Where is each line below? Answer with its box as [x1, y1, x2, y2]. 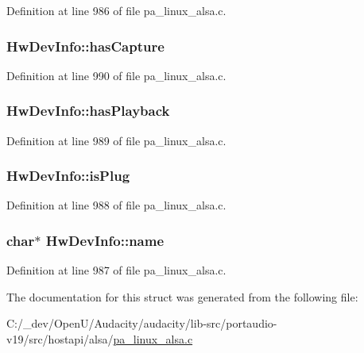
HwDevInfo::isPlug [6, 166, 130, 186]
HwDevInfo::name [45, 230, 165, 250]
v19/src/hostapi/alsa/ [6, 331, 114, 347]
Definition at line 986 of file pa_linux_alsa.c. [6, 2, 227, 18]
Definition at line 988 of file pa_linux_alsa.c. [6, 197, 227, 213]
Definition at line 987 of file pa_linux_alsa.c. [6, 262, 227, 278]
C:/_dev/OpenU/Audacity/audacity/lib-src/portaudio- [6, 315, 277, 332]
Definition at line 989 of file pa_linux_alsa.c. [6, 132, 227, 148]
